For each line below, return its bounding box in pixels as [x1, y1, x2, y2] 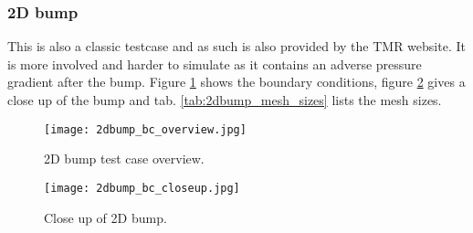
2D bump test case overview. [44, 149, 205, 168]
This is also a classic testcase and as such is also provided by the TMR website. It [7, 37, 466, 56]
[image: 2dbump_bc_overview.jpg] [44, 122, 247, 136]
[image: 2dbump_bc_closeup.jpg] [44, 181, 240, 195]
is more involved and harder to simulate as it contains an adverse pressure [7, 54, 422, 73]
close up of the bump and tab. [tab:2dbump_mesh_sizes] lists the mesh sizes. [7, 90, 442, 109]
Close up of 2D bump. [44, 207, 167, 227]
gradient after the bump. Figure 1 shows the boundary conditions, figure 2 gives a [7, 72, 466, 91]
